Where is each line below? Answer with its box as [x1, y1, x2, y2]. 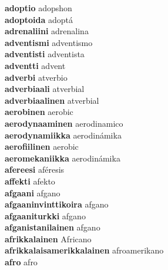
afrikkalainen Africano [5, 232, 92, 245]
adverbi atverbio [5, 71, 68, 83]
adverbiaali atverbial [5, 83, 85, 95]
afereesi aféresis [5, 163, 65, 176]
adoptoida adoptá [5, 13, 73, 25]
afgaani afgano [5, 186, 61, 199]
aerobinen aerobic [5, 106, 73, 118]
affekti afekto [5, 174, 55, 187]
